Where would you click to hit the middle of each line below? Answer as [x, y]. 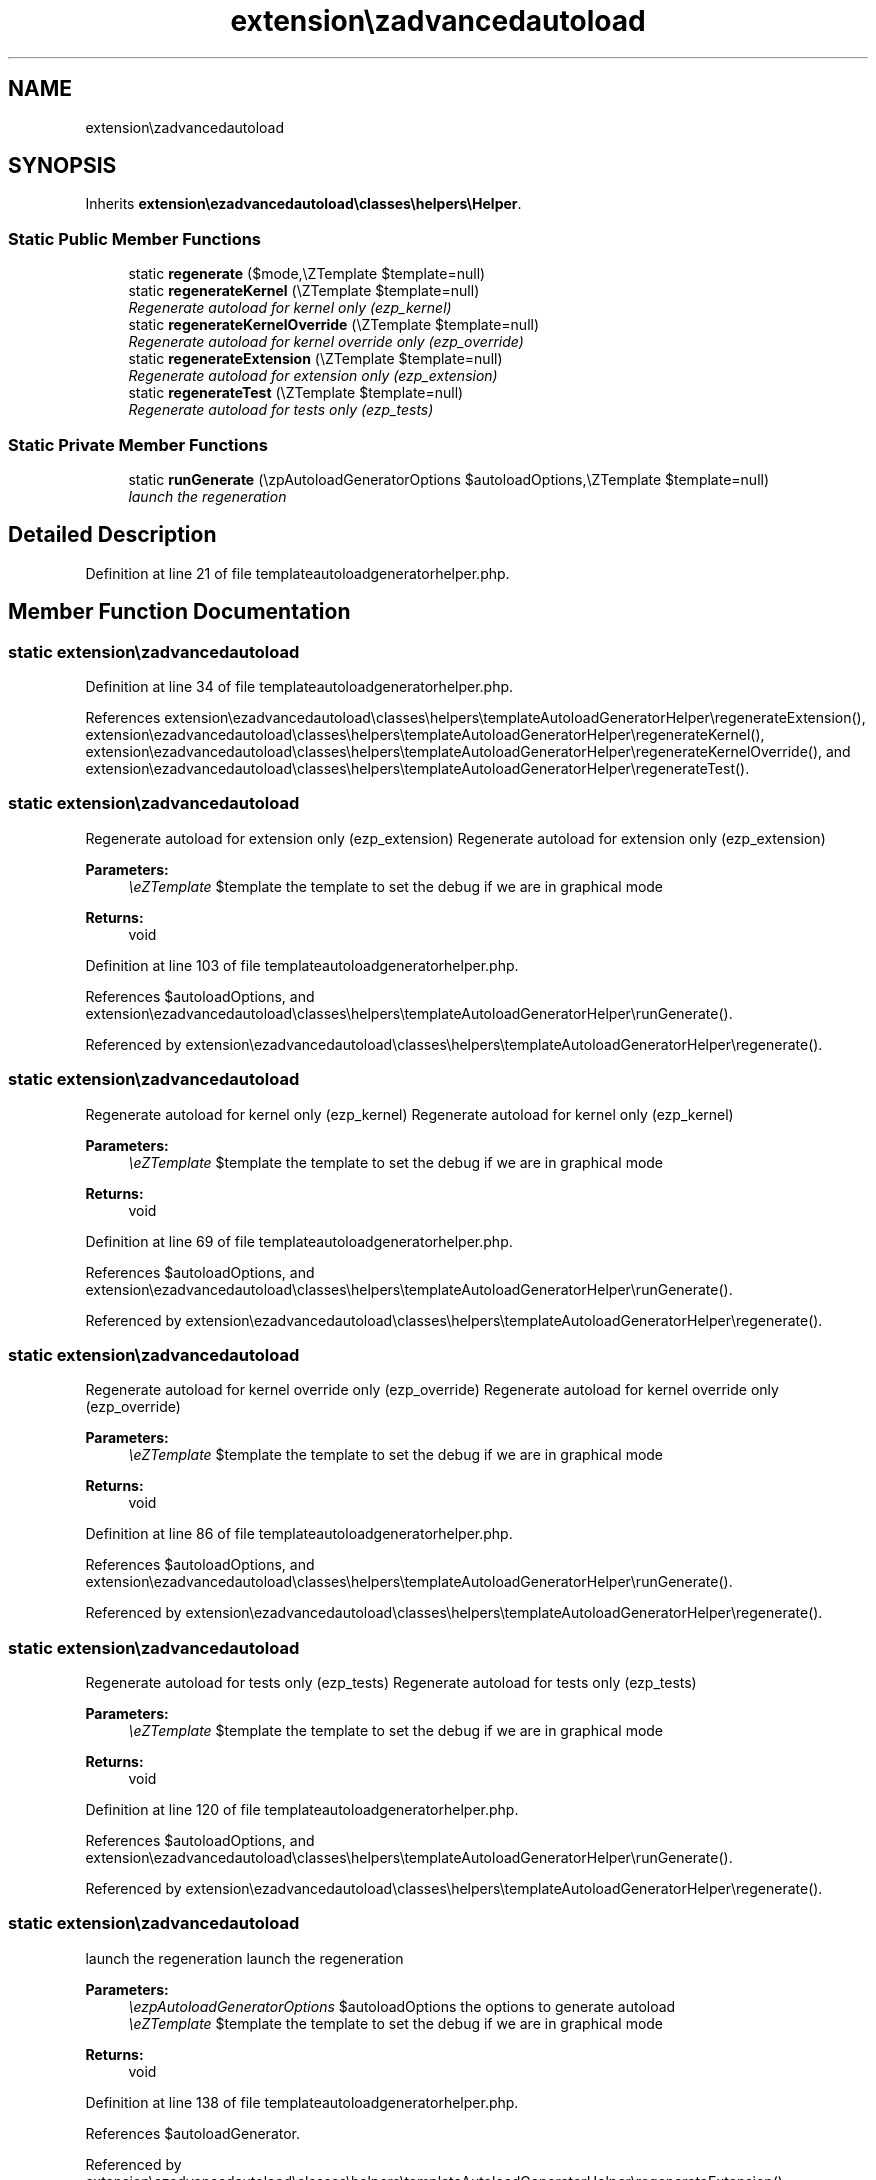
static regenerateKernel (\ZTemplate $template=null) [304, 291]
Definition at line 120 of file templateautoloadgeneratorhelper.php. [302, 1809]
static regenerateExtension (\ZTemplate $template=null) [315, 359]
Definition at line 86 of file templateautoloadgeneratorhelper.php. [299, 1534]
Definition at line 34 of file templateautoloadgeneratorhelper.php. [299, 686]
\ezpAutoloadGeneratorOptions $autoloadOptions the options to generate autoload [402, 2006]
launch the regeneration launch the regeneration [244, 1958]
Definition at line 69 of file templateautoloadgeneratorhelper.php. [299, 1241]
